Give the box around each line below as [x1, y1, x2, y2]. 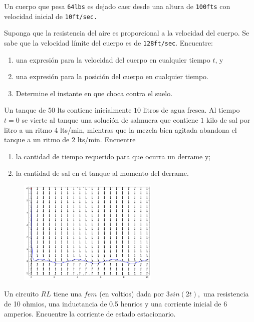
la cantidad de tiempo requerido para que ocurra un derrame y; [16, 151, 211, 161]
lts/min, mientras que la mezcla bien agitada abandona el [60, 124, 237, 135]
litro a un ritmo [4, 124, 52, 135]
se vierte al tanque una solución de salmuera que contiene [22, 114, 198, 125]
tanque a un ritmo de [4, 134, 70, 145]
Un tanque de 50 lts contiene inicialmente [4, 105, 132, 115]
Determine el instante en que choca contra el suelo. [16, 88, 173, 98]
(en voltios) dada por [99, 288, 164, 299]
